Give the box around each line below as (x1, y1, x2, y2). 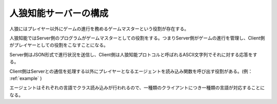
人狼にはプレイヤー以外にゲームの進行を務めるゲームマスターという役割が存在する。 (9, 26, 189, 32)
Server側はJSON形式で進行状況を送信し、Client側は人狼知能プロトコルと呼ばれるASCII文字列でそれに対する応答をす (9, 51, 258, 57)
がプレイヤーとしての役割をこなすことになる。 (9, 42, 109, 48)
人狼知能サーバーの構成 (9, 8, 109, 19)
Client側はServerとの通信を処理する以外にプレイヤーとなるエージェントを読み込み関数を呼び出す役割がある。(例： (9, 68, 253, 74)
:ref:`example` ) (9, 75, 42, 81)
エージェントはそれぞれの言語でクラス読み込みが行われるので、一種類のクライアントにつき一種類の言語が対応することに (9, 85, 265, 91)
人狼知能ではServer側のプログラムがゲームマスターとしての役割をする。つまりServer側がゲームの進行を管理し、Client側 (9, 35, 265, 41)
